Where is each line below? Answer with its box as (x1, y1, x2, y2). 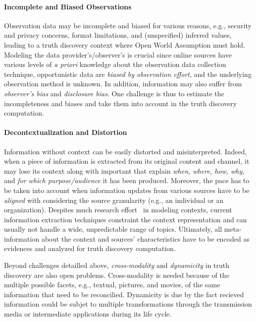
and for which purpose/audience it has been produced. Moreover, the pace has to (4, 175, 250, 186)
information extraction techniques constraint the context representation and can (4, 214, 247, 224)
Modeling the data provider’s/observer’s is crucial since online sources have (4, 49, 232, 60)
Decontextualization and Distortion (4, 127, 127, 137)
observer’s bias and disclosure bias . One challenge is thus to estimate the (4, 88, 224, 98)
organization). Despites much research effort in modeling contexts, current (4, 204, 232, 215)
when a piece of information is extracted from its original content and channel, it (4, 156, 250, 166)
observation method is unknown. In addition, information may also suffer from (4, 78, 242, 89)
